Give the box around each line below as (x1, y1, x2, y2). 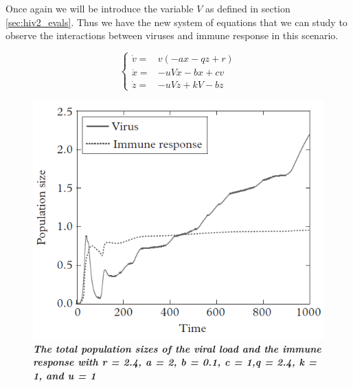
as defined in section (205, 1, 291, 15)
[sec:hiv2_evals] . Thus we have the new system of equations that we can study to (5, 14, 348, 29)
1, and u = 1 (33, 368, 96, 382)
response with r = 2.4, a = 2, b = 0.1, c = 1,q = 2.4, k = (33, 355, 317, 369)
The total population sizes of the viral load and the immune (33, 341, 321, 355)
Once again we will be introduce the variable (5, 1, 194, 15)
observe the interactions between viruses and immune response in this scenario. (5, 28, 339, 43)
